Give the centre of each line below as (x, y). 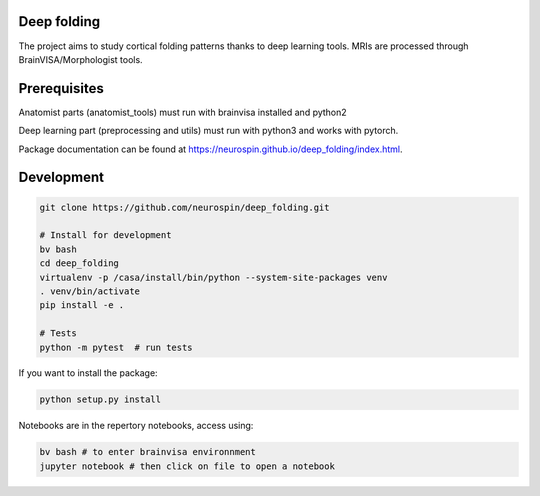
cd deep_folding (79, 263)
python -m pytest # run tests (116, 347)
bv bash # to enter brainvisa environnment (148, 452)
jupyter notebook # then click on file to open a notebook (187, 466)
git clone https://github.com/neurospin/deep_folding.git (184, 207)
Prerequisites (61, 88)
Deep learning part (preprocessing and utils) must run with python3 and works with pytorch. (208, 131)
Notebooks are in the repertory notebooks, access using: (136, 426)
